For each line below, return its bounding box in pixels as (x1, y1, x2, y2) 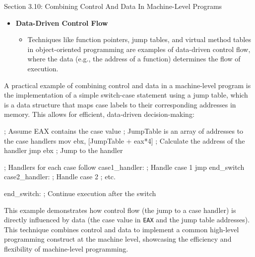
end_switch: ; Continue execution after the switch (4, 188, 156, 198)
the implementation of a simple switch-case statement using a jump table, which (4, 90, 248, 100)
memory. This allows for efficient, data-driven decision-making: (4, 109, 194, 119)
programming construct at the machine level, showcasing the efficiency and (4, 234, 232, 244)
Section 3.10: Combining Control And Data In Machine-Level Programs (4, 1, 222, 11)
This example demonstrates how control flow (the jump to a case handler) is (4, 205, 236, 215)
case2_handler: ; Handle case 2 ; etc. (4, 171, 116, 182)
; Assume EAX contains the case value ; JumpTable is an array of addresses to (4, 125, 244, 136)
